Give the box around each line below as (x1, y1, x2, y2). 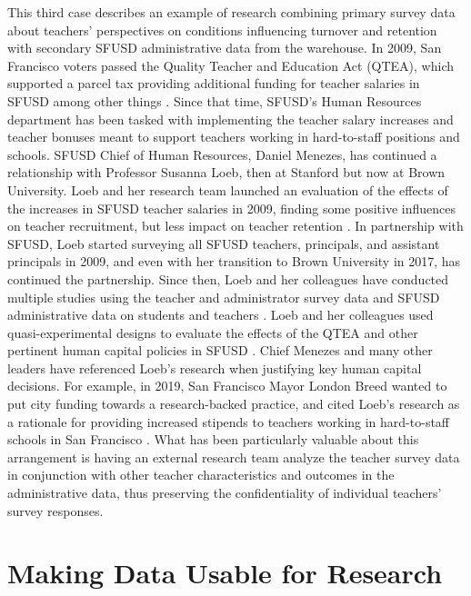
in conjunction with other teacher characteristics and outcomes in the (7, 465, 395, 484)
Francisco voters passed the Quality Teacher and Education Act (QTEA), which (7, 55, 455, 74)
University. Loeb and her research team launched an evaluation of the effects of (7, 180, 448, 199)
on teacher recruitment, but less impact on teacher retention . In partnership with (7, 216, 464, 235)
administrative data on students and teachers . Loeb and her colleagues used (7, 305, 434, 324)
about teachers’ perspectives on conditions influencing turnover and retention (7, 20, 437, 39)
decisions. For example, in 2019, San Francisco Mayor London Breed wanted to (7, 376, 447, 395)
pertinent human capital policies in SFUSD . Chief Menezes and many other (7, 341, 433, 360)
